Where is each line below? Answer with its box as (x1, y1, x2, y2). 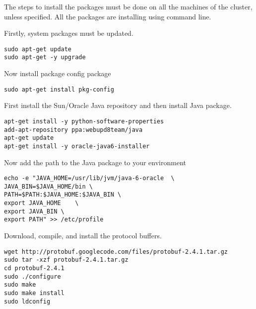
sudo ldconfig (4, 298, 51, 305)
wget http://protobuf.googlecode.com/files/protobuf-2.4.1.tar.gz (4, 248, 228, 255)
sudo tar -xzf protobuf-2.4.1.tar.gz (4, 256, 128, 264)
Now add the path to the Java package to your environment (4, 157, 186, 167)
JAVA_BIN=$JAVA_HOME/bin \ (4, 183, 93, 190)
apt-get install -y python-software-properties (4, 117, 164, 125)
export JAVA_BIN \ (4, 207, 64, 215)
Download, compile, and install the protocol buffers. (4, 230, 162, 241)
